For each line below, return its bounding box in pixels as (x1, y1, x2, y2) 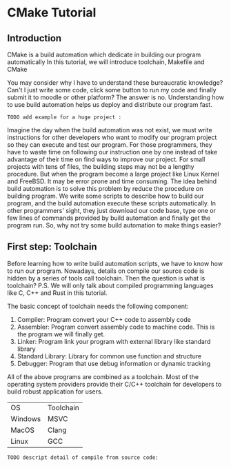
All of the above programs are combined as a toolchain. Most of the (7, 372, 199, 380)
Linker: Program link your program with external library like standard (17, 337, 211, 345)
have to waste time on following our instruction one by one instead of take (7, 148, 218, 156)
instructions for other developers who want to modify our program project (7, 133, 217, 141)
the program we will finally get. (17, 329, 106, 338)
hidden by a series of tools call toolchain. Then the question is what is (7, 274, 205, 282)
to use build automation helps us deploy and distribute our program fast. (7, 101, 212, 108)
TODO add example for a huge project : (7, 114, 122, 121)
